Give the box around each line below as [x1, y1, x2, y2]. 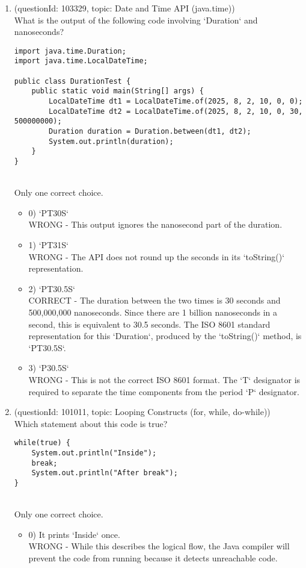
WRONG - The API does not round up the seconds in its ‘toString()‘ [28, 250, 285, 263]
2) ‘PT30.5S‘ [28, 282, 75, 295]
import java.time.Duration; [14, 46, 126, 55]
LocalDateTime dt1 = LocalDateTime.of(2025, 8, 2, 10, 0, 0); [49, 97, 303, 106]
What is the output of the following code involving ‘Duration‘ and [14, 13, 258, 26]
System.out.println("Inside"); [31, 449, 157, 457]
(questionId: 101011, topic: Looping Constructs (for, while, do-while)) [14, 405, 271, 418]
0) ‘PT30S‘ [28, 206, 69, 219]
